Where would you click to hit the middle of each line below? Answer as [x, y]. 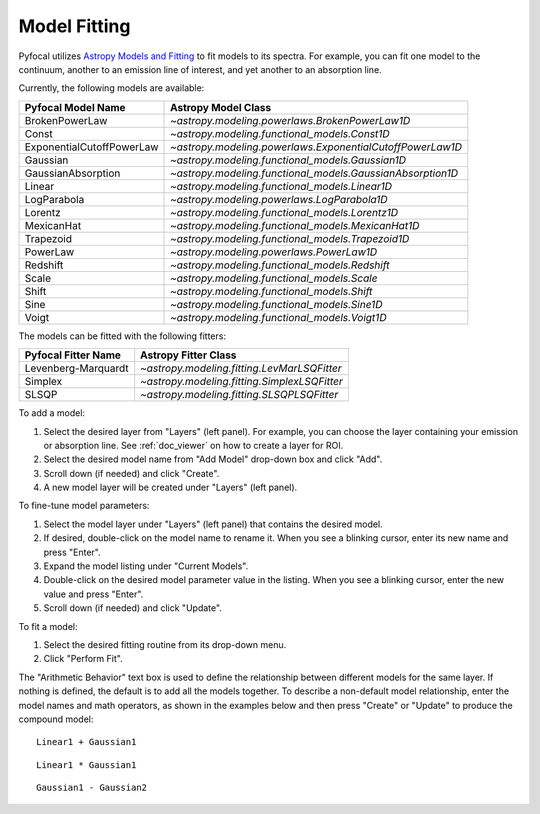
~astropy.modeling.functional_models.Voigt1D [278, 317]
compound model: [56, 719]
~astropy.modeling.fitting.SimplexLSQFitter [242, 382]
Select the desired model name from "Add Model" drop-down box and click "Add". [213, 459]
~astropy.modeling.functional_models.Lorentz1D [284, 212]
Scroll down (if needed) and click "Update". [132, 608]
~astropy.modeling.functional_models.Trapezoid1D [290, 238]
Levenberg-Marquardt [76, 368]
